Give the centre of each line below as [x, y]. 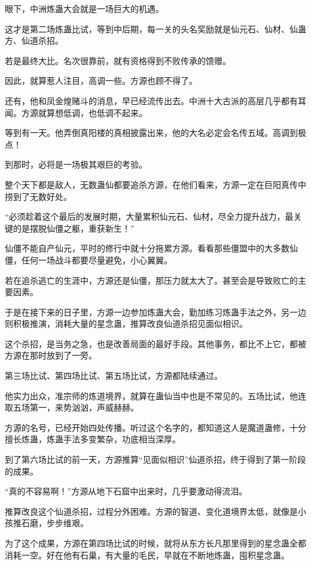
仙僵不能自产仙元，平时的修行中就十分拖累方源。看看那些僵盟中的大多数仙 [151, 248]
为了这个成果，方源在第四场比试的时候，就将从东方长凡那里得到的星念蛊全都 [155, 543]
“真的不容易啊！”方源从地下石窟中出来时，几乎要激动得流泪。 [126, 491]
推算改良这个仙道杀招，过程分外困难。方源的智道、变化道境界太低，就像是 [151, 511]
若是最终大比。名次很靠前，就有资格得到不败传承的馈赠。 [118, 60]
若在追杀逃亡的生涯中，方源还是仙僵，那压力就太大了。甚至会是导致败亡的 [151, 280]
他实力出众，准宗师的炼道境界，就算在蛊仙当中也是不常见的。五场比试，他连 [155, 395]
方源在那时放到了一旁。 [51, 355]
